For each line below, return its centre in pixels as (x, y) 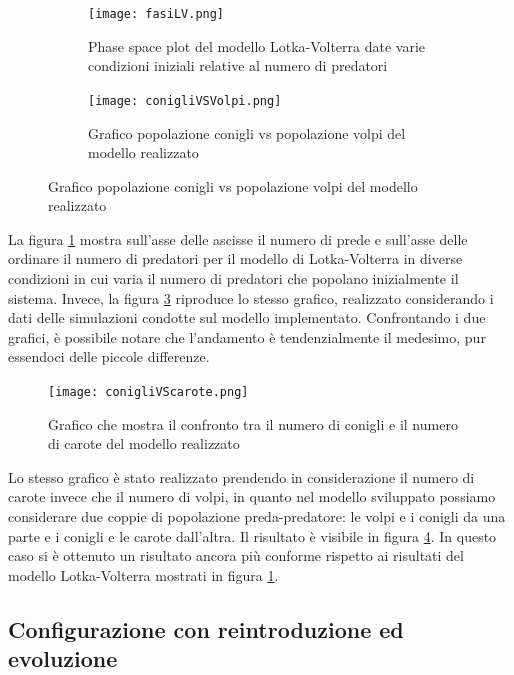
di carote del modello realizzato (144, 443)
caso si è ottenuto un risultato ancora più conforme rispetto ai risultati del (236, 555)
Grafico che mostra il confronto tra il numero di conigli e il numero (253, 423)
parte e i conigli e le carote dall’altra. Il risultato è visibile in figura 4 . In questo (252, 535)
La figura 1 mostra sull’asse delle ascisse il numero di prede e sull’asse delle (238, 238)
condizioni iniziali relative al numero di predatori (238, 65)
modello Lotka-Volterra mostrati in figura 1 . (143, 574)
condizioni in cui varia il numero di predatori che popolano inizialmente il (233, 278)
